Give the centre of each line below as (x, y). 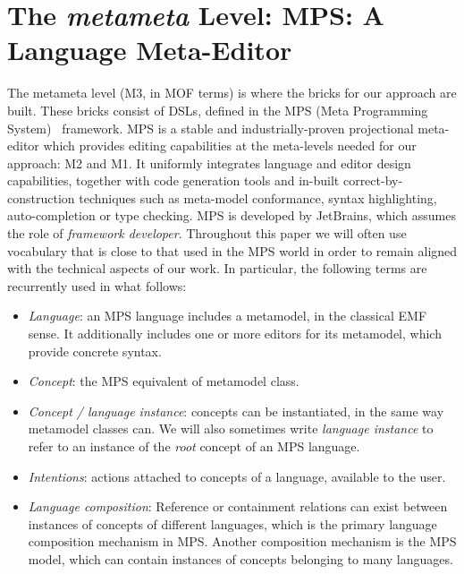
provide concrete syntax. (95, 351)
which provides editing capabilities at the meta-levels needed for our (230, 146)
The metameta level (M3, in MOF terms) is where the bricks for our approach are (232, 93)
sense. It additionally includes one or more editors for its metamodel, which (235, 334)
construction (41, 197)
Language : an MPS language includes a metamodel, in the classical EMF (228, 316)
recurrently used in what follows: (97, 285)
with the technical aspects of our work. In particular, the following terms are (217, 268)
